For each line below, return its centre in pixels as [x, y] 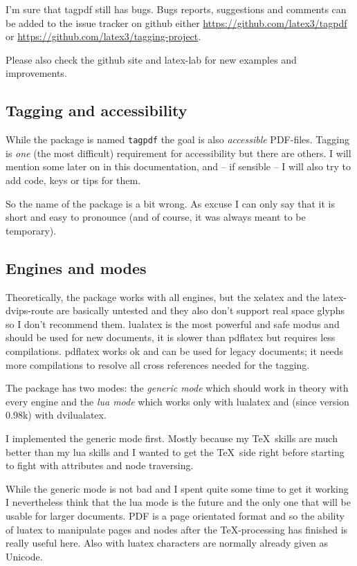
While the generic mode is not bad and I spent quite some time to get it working [177, 488]
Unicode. [24, 556]
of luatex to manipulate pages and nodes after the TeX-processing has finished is [177, 529]
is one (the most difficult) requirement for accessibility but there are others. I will [178, 153]
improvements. [36, 73]
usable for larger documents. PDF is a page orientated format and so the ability [175, 515]
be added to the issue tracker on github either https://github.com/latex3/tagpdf [176, 22]
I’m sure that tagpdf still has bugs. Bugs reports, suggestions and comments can [176, 9]
